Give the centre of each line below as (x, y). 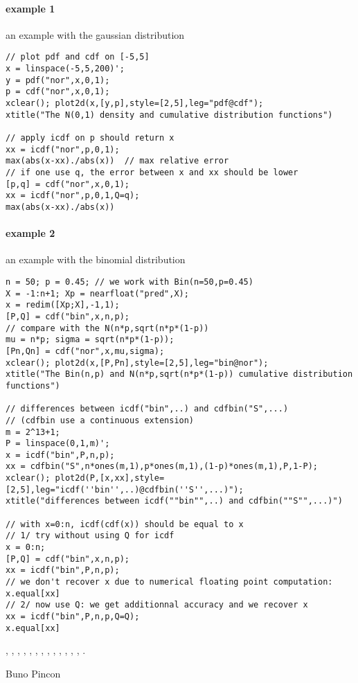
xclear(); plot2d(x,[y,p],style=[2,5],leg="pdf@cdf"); (135, 104)
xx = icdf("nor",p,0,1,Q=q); (73, 196)
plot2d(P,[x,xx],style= (110, 478)
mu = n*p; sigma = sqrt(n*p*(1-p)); (90, 340)
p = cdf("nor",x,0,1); (58, 92)
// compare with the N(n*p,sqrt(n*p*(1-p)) (107, 328)
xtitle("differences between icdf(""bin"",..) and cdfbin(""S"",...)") (174, 501)
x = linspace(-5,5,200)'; (65, 69)
